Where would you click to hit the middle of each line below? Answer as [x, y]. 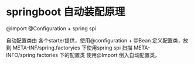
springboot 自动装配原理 [66, 12]
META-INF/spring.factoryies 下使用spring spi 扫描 [73, 48]
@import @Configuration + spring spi [51, 28]
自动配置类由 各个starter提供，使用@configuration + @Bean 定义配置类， [95, 40]
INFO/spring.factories [32, 55]
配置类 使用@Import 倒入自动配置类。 [115, 55]
